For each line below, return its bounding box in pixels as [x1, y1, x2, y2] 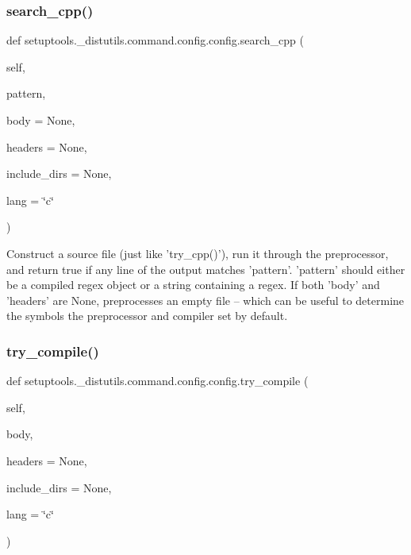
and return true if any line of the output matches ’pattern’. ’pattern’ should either [6, 260, 405, 277]
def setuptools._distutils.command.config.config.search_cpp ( [6, 32, 304, 48]
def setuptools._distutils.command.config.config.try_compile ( [6, 372, 309, 389]
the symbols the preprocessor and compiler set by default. [6, 307, 288, 324]
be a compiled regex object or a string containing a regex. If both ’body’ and [6, 276, 380, 293]
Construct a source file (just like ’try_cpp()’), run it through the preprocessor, [6, 245, 389, 261]
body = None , [6, 112, 75, 128]
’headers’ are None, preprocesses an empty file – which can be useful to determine [6, 291, 405, 308]
